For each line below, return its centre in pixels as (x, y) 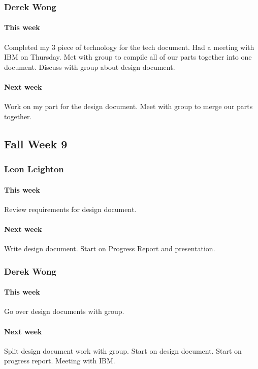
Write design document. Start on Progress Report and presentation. (110, 248)
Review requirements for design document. (70, 209)
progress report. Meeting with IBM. (60, 361)
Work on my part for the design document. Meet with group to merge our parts (128, 106)
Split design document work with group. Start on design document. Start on (123, 350)
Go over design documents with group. (64, 311)
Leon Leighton (34, 169)
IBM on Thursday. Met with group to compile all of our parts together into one (128, 57)
